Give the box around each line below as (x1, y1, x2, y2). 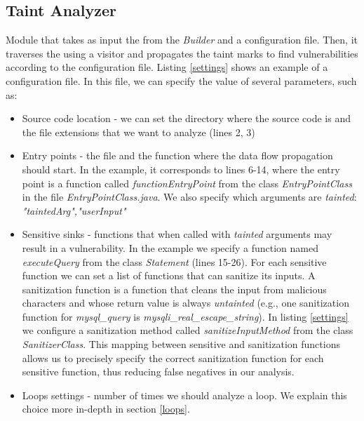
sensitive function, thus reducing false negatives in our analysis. (22, 364, 295, 379)
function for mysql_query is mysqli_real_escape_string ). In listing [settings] (22, 309, 349, 323)
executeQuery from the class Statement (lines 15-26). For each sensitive (22, 254, 327, 269)
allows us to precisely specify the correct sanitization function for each (22, 350, 324, 365)
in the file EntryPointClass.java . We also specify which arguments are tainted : (22, 189, 357, 204)
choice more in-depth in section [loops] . (22, 401, 190, 416)
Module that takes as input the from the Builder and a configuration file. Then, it (6, 32, 358, 47)
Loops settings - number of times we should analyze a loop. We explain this (22, 387, 347, 402)
